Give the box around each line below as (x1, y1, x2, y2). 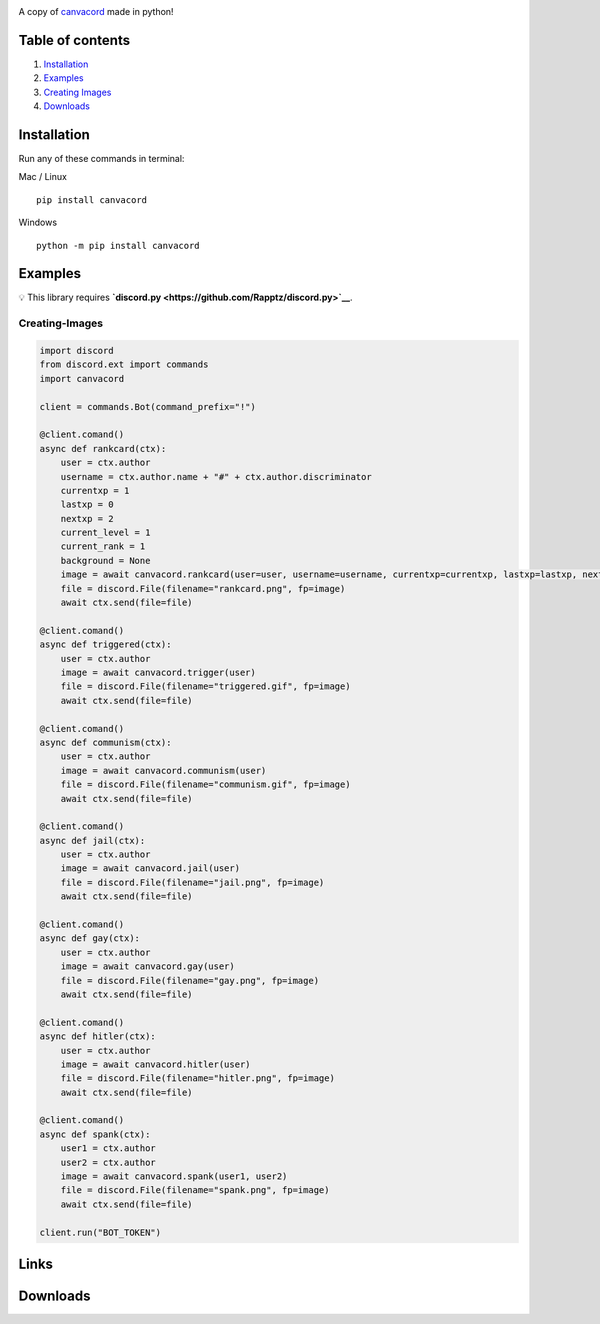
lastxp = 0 (60, 499, 114, 510)
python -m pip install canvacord (36, 240, 200, 251)
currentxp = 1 (60, 485, 130, 496)
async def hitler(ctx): (39, 1031, 157, 1042)
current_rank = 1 (60, 541, 146, 552)
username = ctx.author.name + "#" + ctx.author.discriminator (60, 471, 372, 482)
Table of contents (18, 31, 130, 49)
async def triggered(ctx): (39, 639, 172, 650)
